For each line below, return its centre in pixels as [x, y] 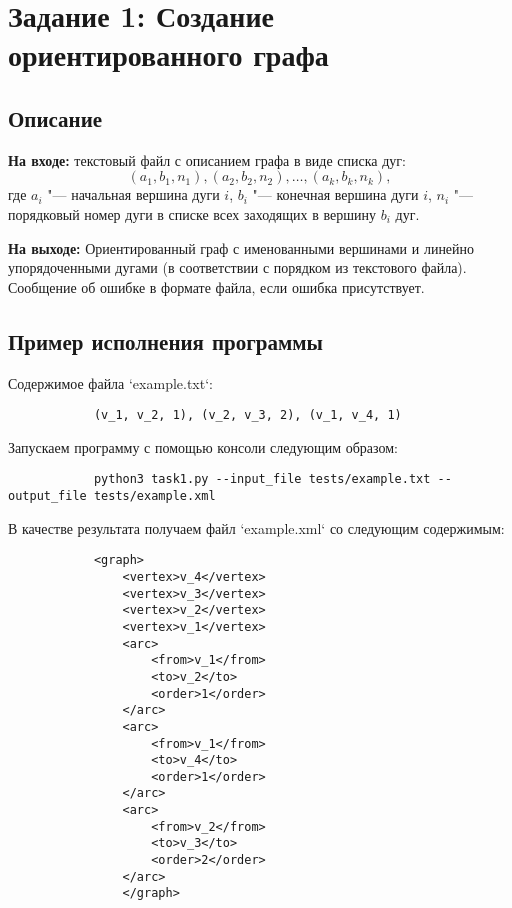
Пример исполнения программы [166, 340]
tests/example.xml [154, 496]
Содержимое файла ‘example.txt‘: [110, 382]
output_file [47, 496]
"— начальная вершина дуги [133, 194]
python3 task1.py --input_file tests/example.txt [262, 479]
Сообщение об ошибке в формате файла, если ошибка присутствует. [216, 286]
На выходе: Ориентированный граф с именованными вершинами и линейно [241, 247]
